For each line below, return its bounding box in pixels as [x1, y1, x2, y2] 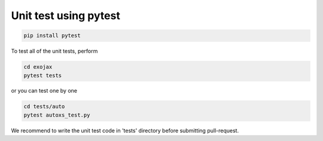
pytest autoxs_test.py [23, 111, 90, 118]
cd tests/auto [23, 103, 65, 110]
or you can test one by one [11, 87, 78, 94]
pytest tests [23, 72, 62, 79]
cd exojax [23, 63, 53, 70]
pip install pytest [23, 32, 81, 39]
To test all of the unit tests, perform [11, 48, 98, 55]
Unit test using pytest [11, 9, 121, 22]
